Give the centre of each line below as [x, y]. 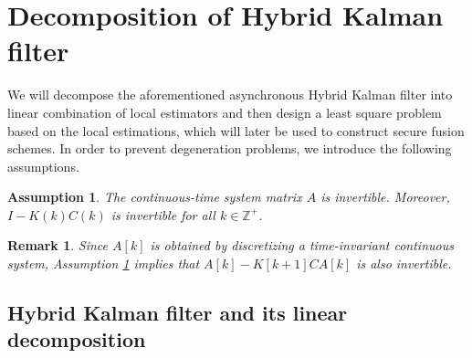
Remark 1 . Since [58, 245]
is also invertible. [404, 263]
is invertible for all [163, 214]
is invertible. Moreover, [385, 197]
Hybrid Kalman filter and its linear [178, 313]
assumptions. [43, 166]
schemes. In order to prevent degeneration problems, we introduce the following [230, 148]
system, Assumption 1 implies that [104, 263]
